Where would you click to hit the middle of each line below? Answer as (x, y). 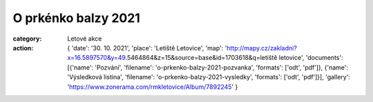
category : (27, 39)
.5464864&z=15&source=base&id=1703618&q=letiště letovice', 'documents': (234, 58)
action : (23, 48)
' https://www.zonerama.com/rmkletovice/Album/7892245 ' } (153, 87)
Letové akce (85, 39)
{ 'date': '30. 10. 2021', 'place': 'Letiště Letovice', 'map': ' (147, 48)
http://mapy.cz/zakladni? (262, 48)
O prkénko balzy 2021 (77, 18)
